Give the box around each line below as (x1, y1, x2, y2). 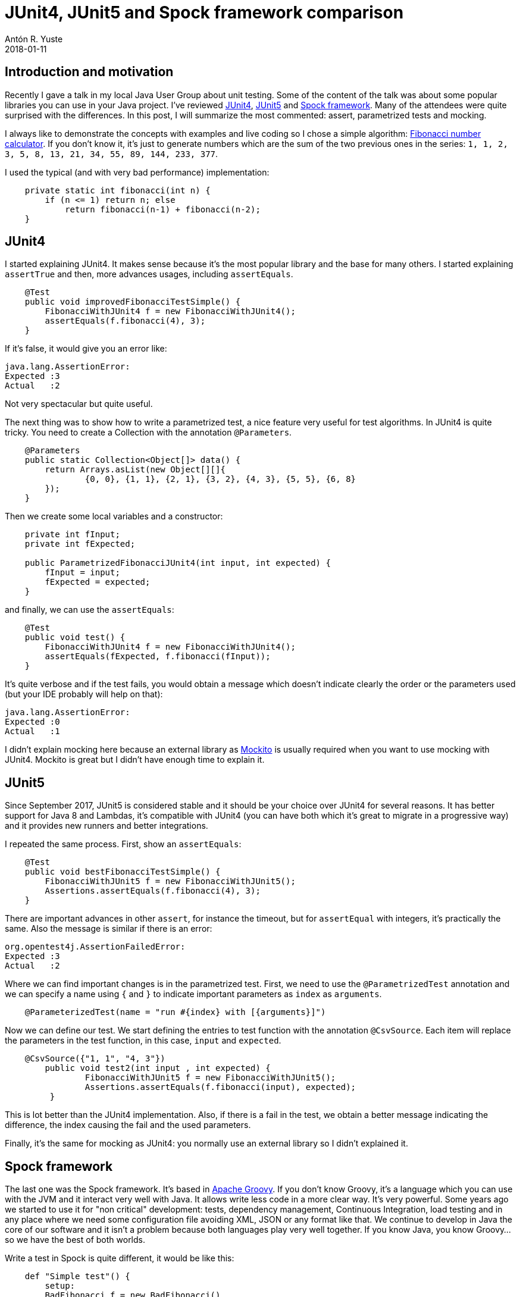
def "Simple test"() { (24, 1271, 130, 1282)
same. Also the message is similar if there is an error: (5, 923, 212, 934)
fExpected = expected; (45, 577, 151, 587)
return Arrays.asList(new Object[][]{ (45, 465, 225, 475)
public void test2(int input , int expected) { (45, 1063, 271, 1073)
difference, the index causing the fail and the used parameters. (5, 1120, 251, 1130)
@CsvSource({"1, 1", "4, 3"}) (24, 1054, 165, 1064)
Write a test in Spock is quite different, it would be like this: (5, 1253, 234, 1264)
